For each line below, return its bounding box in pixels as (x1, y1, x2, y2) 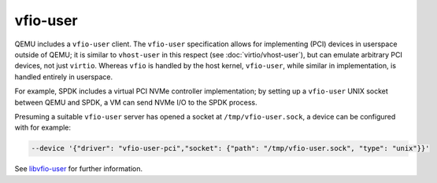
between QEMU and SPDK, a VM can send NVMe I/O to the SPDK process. (14, 97, 257, 107)
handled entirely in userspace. (14, 71, 113, 82)
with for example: (14, 123, 71, 133)
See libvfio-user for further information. (14, 164, 143, 174)
